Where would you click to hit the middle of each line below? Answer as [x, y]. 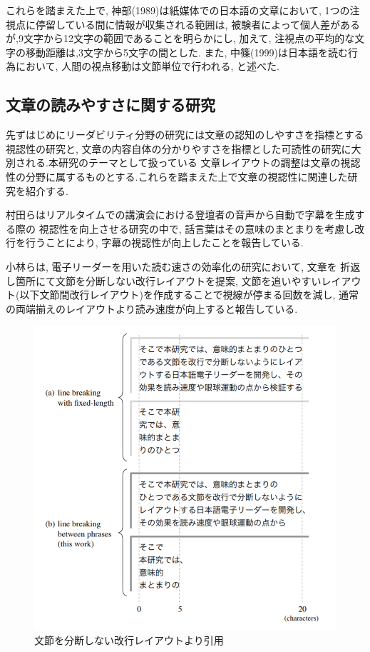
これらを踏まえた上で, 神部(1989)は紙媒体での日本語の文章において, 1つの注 [183, 10]
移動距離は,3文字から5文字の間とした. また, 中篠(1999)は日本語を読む [186, 52]
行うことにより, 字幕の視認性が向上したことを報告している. [164, 242]
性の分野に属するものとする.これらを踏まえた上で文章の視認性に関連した [177, 176]
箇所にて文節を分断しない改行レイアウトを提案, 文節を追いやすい [168, 280]
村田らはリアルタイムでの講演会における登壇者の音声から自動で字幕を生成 [180, 215]
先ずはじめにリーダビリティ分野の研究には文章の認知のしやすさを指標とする [185, 135]
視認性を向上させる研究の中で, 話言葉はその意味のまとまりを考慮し [197, 228]
